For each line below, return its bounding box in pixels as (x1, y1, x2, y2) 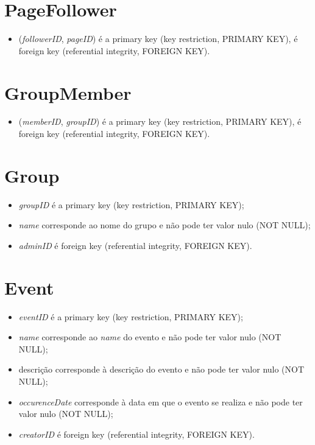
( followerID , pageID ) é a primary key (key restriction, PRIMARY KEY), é (18, 32, 298, 45)
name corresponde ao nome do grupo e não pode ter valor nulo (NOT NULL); (18, 219, 311, 231)
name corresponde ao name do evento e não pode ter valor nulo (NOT (18, 331, 281, 343)
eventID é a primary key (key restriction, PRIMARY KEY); (18, 310, 243, 323)
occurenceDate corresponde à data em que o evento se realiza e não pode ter (18, 395, 303, 408)
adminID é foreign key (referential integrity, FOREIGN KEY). (18, 239, 252, 251)
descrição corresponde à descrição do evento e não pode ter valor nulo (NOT (18, 363, 305, 376)
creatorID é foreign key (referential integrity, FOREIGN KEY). (18, 427, 255, 440)
